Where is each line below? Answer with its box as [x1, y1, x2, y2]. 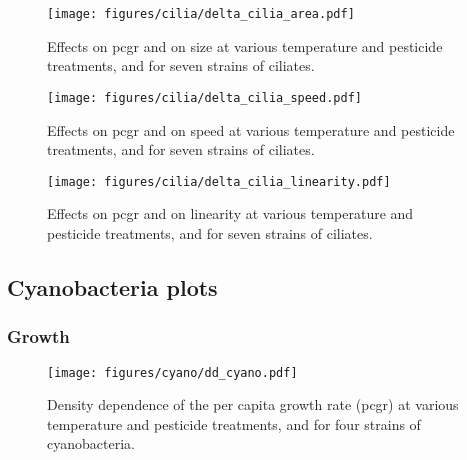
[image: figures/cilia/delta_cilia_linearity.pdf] [47, 174, 391, 189]
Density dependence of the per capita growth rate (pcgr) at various [47, 394, 459, 415]
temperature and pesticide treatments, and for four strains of [47, 413, 421, 434]
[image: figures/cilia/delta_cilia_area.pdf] [47, 7, 355, 21]
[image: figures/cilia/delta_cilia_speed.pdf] [47, 90, 362, 105]
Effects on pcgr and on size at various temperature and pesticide [47, 35, 443, 56]
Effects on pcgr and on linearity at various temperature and [47, 203, 414, 224]
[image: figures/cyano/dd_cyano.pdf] [47, 365, 298, 380]
